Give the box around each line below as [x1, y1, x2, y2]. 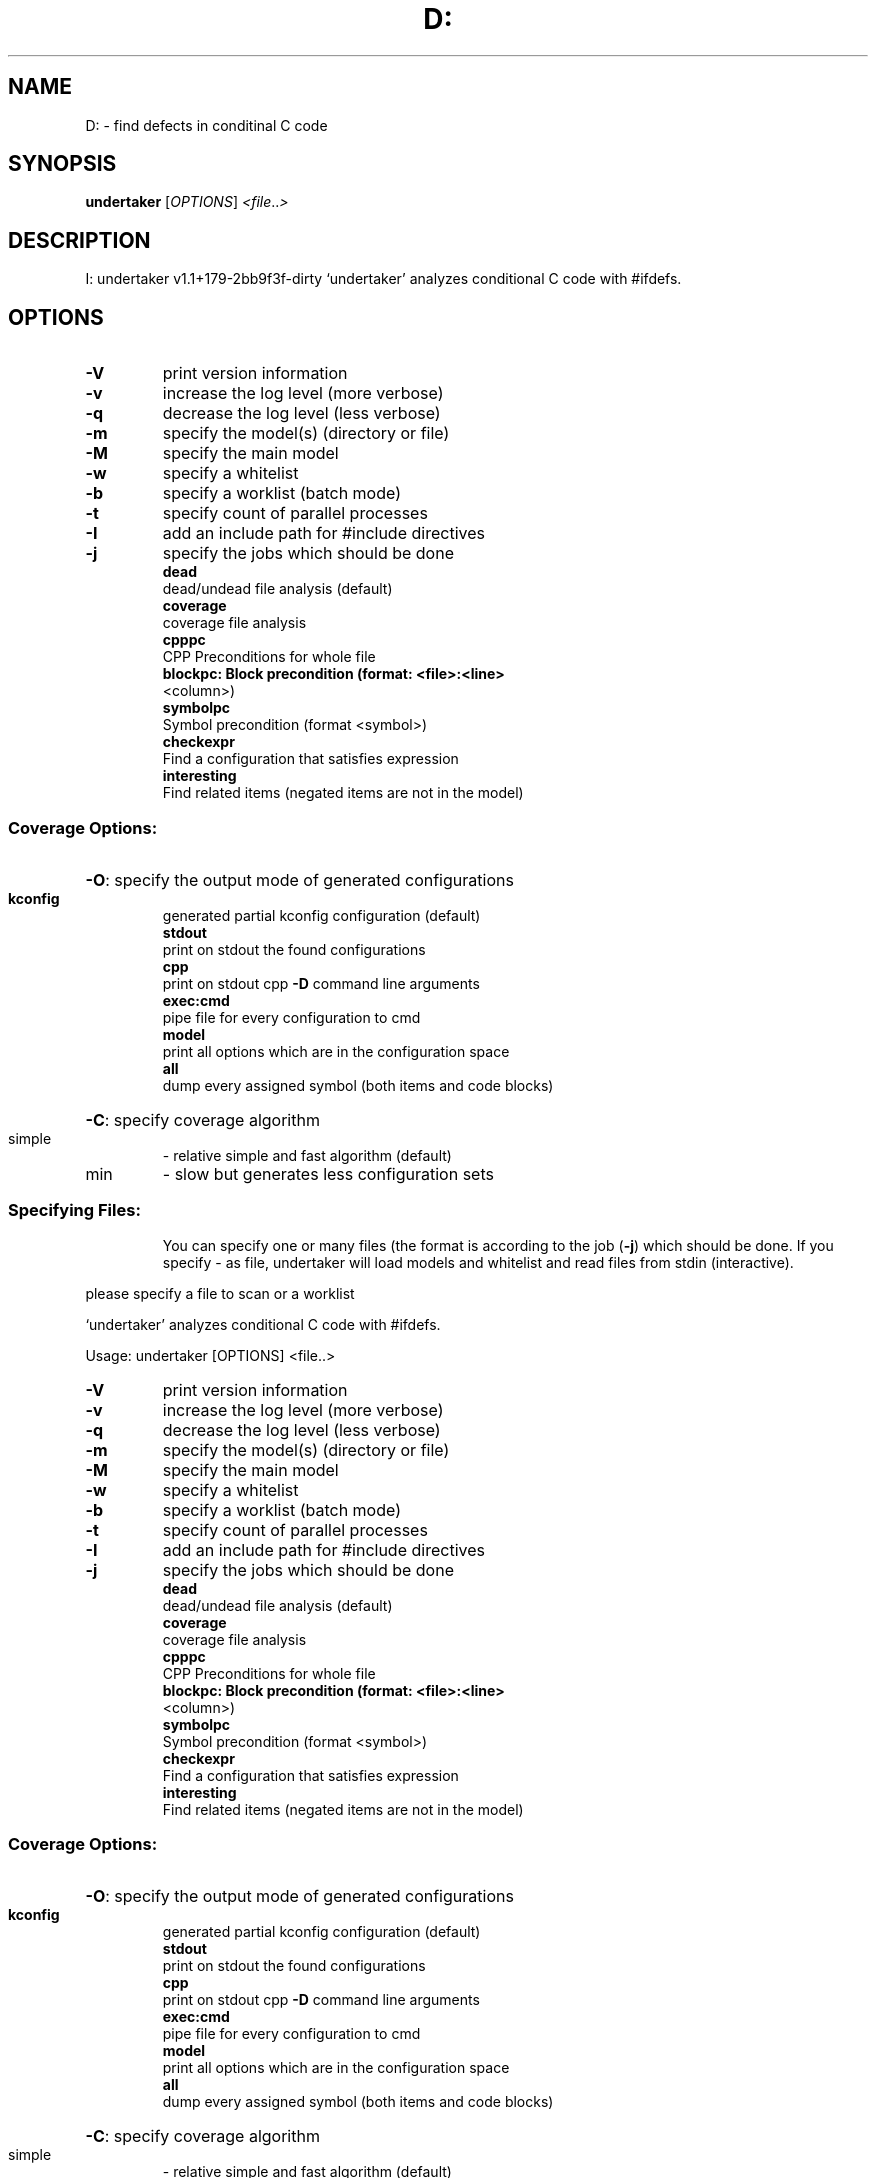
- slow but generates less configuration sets [162, 1163, 494, 1184]
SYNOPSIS [8, 151, 117, 177]
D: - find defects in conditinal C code [85, 116, 328, 134]
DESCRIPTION [8, 227, 151, 253]
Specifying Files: [8, 1200, 141, 1221]
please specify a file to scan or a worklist [85, 1284, 355, 1302]
